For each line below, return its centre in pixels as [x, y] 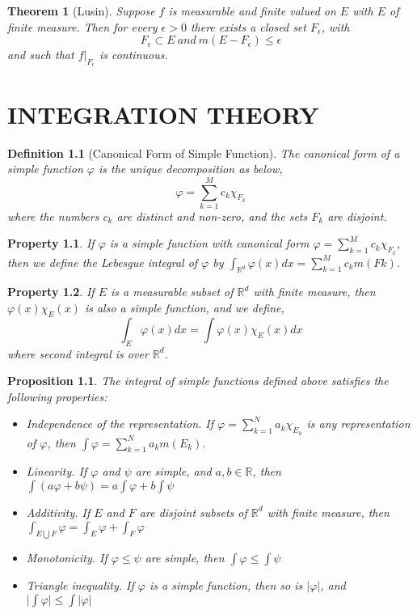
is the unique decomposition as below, [190, 169]
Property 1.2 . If [51, 292]
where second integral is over [78, 353]
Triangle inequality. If [80, 585]
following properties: [57, 396]
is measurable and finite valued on [252, 11]
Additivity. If [58, 512]
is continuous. [133, 55]
